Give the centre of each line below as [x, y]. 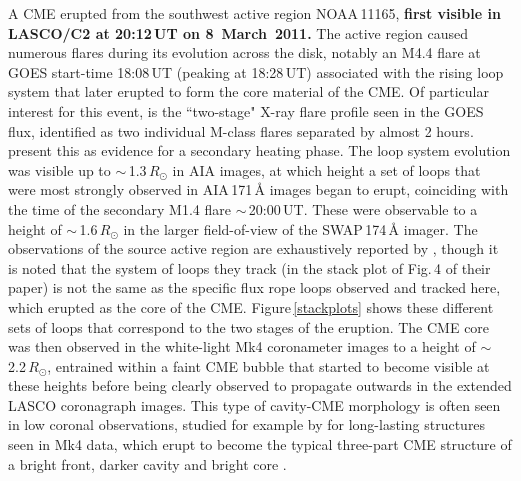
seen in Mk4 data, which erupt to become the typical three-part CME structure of [260, 444]
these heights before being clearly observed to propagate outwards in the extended [260, 385]
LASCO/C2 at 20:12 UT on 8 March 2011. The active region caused [238, 32]
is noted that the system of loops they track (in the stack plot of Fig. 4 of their [249, 267]
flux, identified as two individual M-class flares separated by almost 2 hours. [241, 130]
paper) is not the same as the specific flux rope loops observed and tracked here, [254, 287]
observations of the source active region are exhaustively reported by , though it [253, 248]
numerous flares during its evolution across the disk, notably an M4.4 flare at [244, 52]
